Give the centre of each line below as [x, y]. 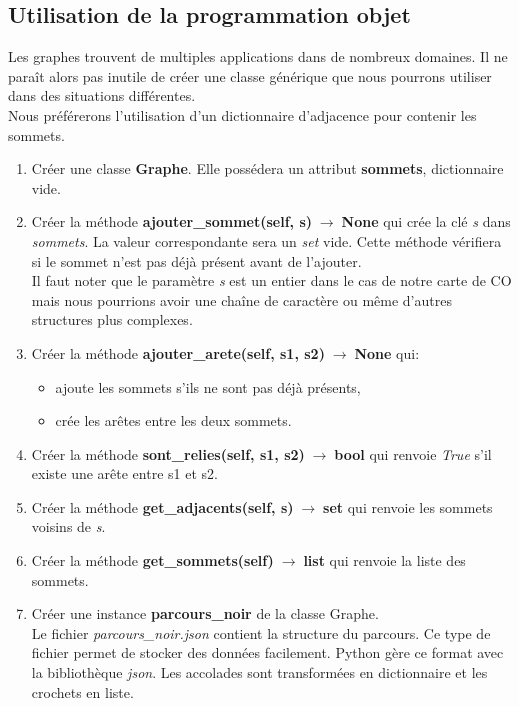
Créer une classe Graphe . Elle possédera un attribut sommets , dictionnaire [267, 168]
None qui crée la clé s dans [426, 221]
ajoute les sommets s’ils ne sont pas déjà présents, [208, 386]
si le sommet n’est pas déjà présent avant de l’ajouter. [196, 260]
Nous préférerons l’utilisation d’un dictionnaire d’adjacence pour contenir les [242, 114]
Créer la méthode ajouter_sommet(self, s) [172, 221]
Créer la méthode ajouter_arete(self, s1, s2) [178, 352]
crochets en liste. [82, 691]
